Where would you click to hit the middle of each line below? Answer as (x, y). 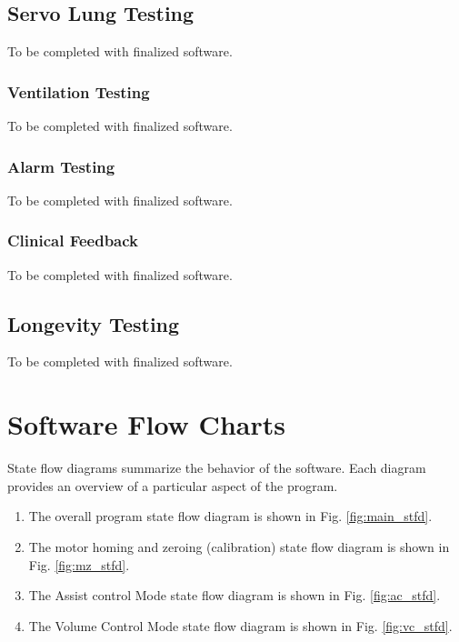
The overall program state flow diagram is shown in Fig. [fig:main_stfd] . (230, 516)
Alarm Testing (61, 166)
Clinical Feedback (73, 241)
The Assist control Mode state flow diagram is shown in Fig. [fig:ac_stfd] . (234, 595)
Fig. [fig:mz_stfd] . (79, 564)
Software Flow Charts (146, 424)
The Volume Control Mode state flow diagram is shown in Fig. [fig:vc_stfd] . (240, 625)
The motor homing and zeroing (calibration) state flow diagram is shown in (239, 546)
